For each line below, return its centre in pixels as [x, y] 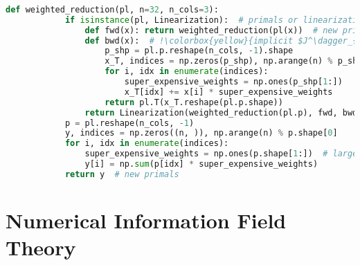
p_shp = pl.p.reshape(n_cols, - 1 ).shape [199, 51]
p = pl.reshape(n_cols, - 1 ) [129, 123]
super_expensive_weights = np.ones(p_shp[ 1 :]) [233, 82]
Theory [41, 247]
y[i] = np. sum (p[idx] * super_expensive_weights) [201, 164]
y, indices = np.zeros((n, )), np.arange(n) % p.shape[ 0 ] [201, 133]
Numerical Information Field [146, 220]
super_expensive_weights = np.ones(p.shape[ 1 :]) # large [221, 154]
